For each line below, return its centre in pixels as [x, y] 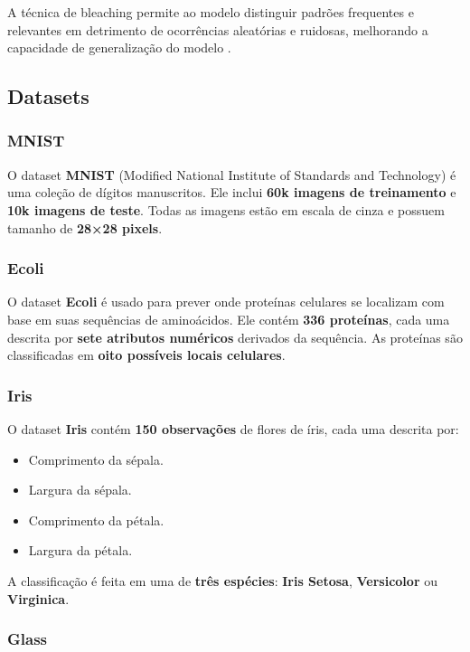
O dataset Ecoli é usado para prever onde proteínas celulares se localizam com [226, 302]
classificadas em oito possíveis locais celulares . [146, 355]
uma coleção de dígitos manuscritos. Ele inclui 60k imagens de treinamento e [232, 192]
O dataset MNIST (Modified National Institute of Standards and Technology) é [232, 174]
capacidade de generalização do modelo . [119, 47]
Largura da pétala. [80, 550]
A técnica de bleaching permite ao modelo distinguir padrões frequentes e [211, 12]
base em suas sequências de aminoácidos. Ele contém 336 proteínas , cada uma [229, 319]
